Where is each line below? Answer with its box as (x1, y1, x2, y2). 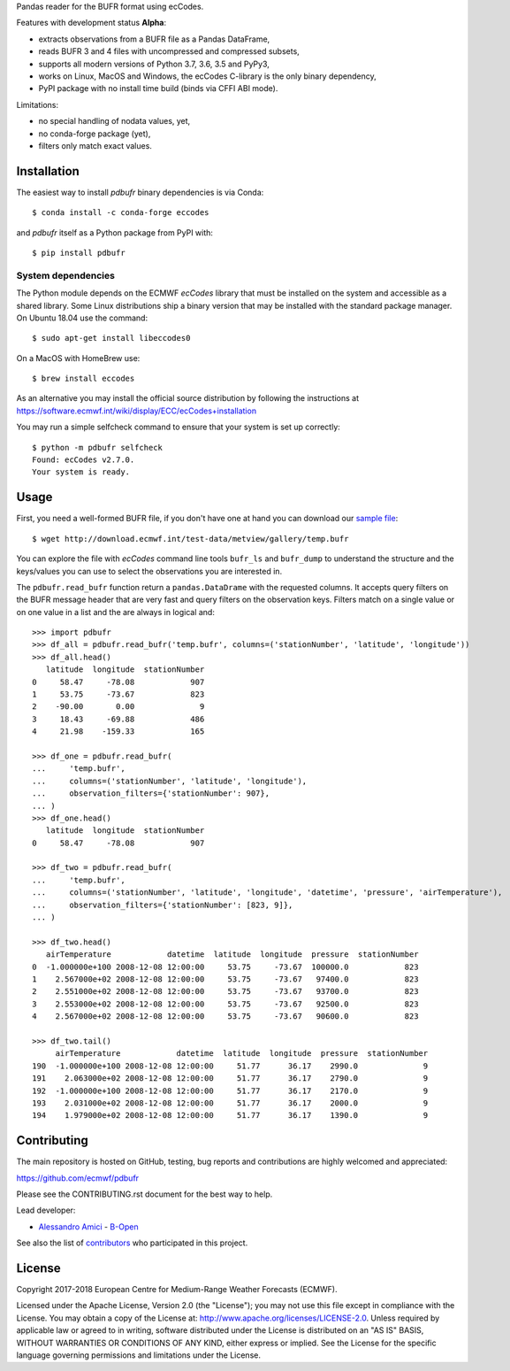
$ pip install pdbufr (32, 248, 126, 258)
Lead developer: (16, 1205, 76, 1216)
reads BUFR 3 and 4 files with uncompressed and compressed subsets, (38, 46, 300, 57)
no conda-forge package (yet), (38, 128, 151, 139)
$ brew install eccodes (32, 374, 135, 384)
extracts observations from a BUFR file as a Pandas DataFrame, (38, 34, 270, 44)
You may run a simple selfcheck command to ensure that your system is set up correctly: (16, 421, 340, 433)
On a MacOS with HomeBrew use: (16, 352, 141, 363)
